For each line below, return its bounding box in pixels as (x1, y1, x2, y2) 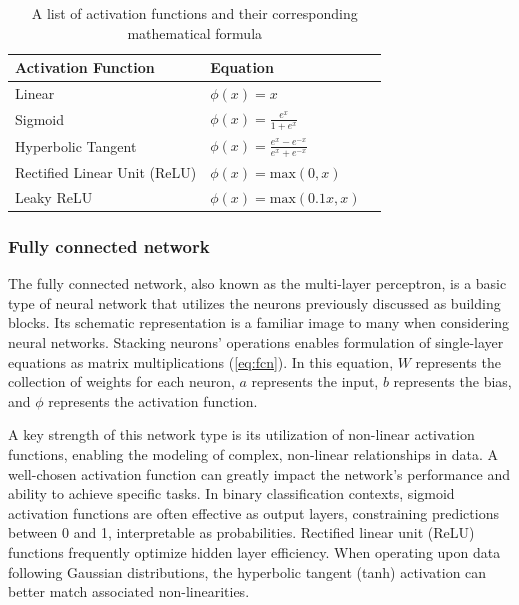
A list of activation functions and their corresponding (31, 3, 358, 23)
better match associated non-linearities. (8, 581, 250, 602)
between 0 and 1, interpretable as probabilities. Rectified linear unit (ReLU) (8, 522, 475, 543)
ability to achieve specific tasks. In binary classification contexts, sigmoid (8, 483, 455, 504)
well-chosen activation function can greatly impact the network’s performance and (8, 463, 510, 484)
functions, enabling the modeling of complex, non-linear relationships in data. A (8, 443, 498, 464)
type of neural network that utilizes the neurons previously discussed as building (8, 292, 501, 313)
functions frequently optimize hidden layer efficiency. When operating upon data (8, 541, 501, 562)
